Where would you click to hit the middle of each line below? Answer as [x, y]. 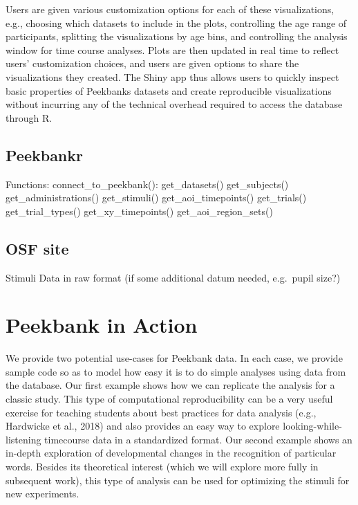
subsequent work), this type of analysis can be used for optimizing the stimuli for [178, 480]
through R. [29, 117]
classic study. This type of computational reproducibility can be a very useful [169, 399]
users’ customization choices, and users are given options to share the [152, 63]
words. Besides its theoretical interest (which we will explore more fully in [162, 466]
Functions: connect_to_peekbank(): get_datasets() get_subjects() [147, 184]
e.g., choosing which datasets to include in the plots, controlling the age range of [176, 22]
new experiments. [43, 494]
